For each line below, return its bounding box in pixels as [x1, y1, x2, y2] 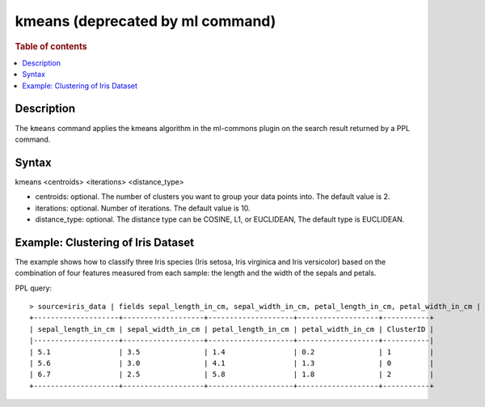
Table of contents [15, 40, 88, 52]
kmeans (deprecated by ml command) [15, 12, 276, 30]
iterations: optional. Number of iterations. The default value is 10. [35, 203, 251, 213]
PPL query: [15, 283, 53, 293]
